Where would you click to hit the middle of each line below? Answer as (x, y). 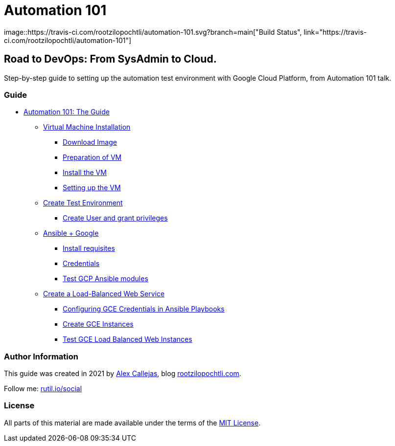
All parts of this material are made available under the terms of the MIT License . (132, 423)
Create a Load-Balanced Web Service (104, 294)
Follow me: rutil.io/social (43, 389)
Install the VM (85, 173)
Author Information (41, 356)
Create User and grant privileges (115, 218)
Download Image (90, 142)
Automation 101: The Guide (67, 112)
